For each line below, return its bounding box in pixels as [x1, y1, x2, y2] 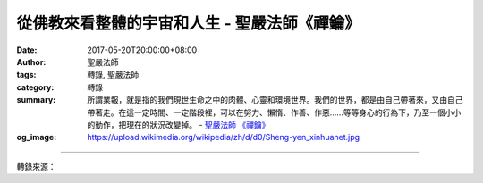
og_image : [16, 132, 57, 143]
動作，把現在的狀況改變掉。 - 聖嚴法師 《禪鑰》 [94, 119, 270, 129]
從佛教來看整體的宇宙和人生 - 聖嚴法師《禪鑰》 [16, 13, 361, 33]
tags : [16, 70, 37, 80]
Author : [16, 56, 47, 67]
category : [16, 81, 55, 93]
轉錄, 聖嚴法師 [87, 70, 139, 80]
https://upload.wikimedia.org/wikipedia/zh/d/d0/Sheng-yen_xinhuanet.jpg [87, 132, 360, 143]
